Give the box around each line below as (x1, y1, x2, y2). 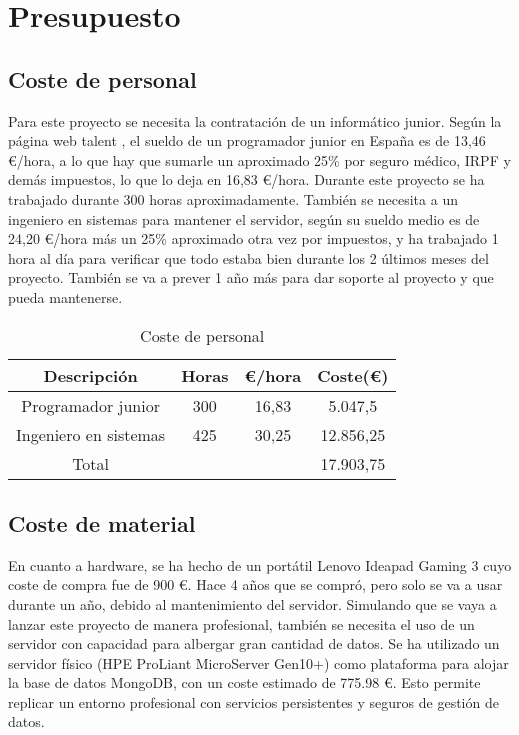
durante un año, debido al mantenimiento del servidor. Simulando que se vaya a (8, 593, 497, 614)
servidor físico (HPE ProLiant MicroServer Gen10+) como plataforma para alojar (8, 652, 509, 673)
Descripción (43, 363, 138, 387)
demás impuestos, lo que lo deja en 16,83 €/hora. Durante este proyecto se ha (8, 169, 485, 190)
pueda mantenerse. (8, 286, 123, 307)
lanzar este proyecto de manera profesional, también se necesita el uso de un (8, 613, 475, 634)
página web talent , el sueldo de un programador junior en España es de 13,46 (8, 130, 486, 151)
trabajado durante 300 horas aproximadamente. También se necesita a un (8, 188, 458, 209)
